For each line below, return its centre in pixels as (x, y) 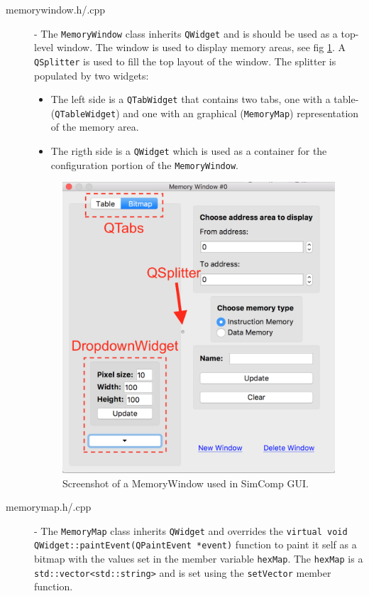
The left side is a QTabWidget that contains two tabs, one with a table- (205, 99)
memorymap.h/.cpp (49, 507)
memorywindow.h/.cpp (56, 9)
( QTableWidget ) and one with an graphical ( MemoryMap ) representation (205, 113)
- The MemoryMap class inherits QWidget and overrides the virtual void (191, 530)
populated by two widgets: (92, 75)
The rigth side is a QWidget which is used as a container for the (189, 151)
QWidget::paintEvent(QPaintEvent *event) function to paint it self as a (195, 544)
